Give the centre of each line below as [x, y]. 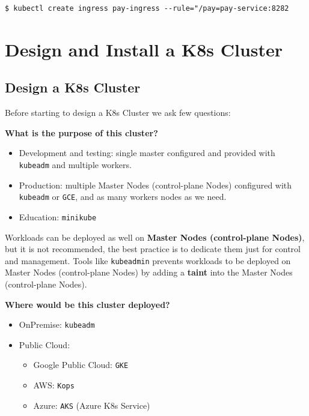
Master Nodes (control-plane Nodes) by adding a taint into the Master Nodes [149, 272]
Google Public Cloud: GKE [81, 365]
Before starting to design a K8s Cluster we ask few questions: [118, 113]
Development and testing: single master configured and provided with [147, 153]
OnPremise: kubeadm [57, 324]
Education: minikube [58, 216]
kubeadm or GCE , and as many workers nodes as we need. [123, 197]
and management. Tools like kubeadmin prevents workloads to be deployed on [148, 260]
